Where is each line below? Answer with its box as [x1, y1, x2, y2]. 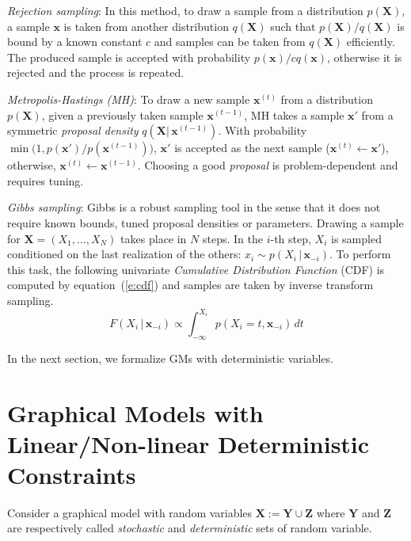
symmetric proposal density [7, 122, 139, 139]
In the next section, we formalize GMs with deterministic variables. [7, 349, 333, 366]
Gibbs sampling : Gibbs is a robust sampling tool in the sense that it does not [7, 199, 381, 215]
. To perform [329, 246, 391, 262]
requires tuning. [7, 172, 84, 189]
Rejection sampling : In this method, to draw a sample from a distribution [7, 2, 363, 18]
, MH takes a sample [244, 106, 344, 123]
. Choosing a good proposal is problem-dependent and [137, 157, 398, 173]
